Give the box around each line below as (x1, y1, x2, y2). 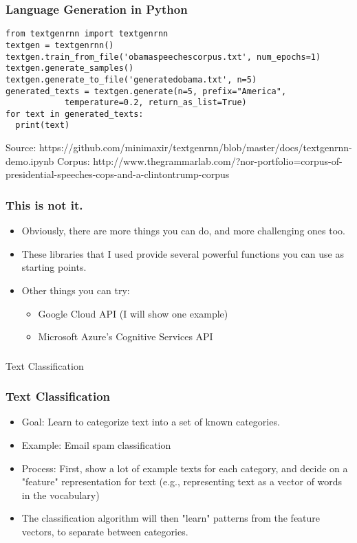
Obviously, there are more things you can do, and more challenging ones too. (21, 223, 345, 238)
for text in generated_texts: (6, 109, 144, 119)
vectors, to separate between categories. (21, 524, 188, 538)
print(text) (15, 120, 70, 131)
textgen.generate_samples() (6, 63, 134, 74)
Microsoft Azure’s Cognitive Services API (38, 329, 213, 344)
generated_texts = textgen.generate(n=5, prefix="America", (6, 86, 287, 96)
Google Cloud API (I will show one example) (38, 306, 228, 320)
